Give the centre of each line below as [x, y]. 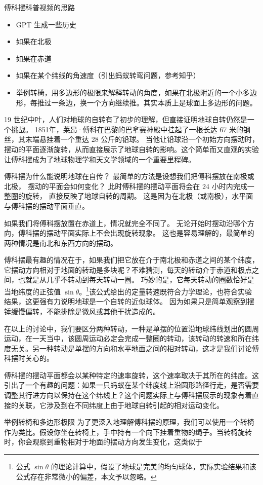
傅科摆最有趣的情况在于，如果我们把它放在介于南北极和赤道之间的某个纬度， [131, 260]
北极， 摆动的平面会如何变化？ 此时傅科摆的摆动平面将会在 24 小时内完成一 [129, 186]
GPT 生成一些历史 [46, 24]
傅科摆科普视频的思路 [39, 7]
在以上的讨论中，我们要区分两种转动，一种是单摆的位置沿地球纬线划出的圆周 [131, 328]
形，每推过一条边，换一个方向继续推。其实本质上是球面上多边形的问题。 [136, 102]
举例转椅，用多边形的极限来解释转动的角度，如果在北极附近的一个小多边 [136, 92]
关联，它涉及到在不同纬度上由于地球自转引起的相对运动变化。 [121, 405]
